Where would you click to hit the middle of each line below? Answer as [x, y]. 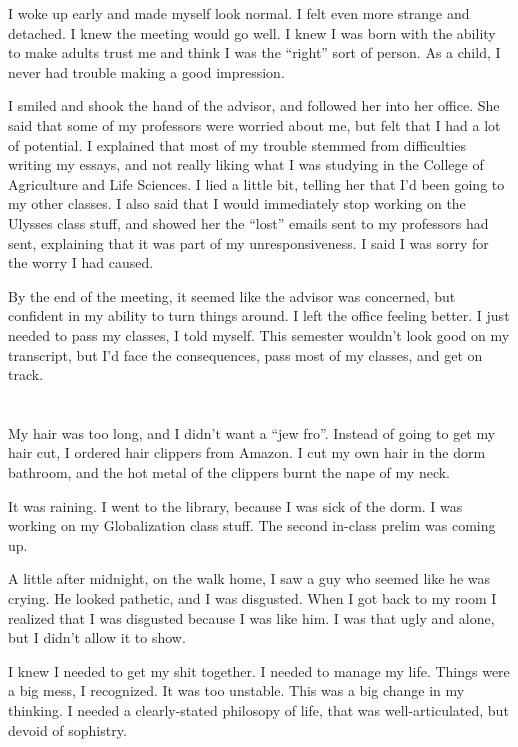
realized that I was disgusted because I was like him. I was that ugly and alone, [251, 617]
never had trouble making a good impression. [146, 71]
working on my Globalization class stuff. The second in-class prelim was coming [252, 525]
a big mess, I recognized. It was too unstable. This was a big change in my [236, 690]
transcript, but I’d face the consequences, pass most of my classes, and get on [245, 354]
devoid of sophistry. [67, 729]
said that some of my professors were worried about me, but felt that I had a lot [254, 124]
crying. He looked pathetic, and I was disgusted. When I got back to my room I [252, 598]
